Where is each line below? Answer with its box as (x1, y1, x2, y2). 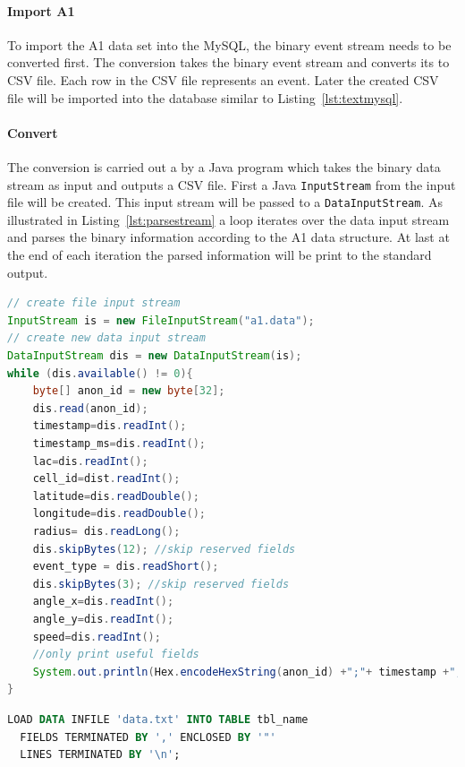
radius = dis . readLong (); (32, 524, 181, 538)
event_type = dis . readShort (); (32, 560, 219, 573)
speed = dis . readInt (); (32, 630, 161, 643)
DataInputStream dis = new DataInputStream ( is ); (7, 349, 302, 363)
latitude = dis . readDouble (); (32, 489, 199, 503)
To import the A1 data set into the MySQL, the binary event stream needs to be (7, 35, 452, 54)
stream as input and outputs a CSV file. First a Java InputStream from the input (7, 175, 456, 194)
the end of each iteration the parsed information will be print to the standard (7, 246, 432, 264)
